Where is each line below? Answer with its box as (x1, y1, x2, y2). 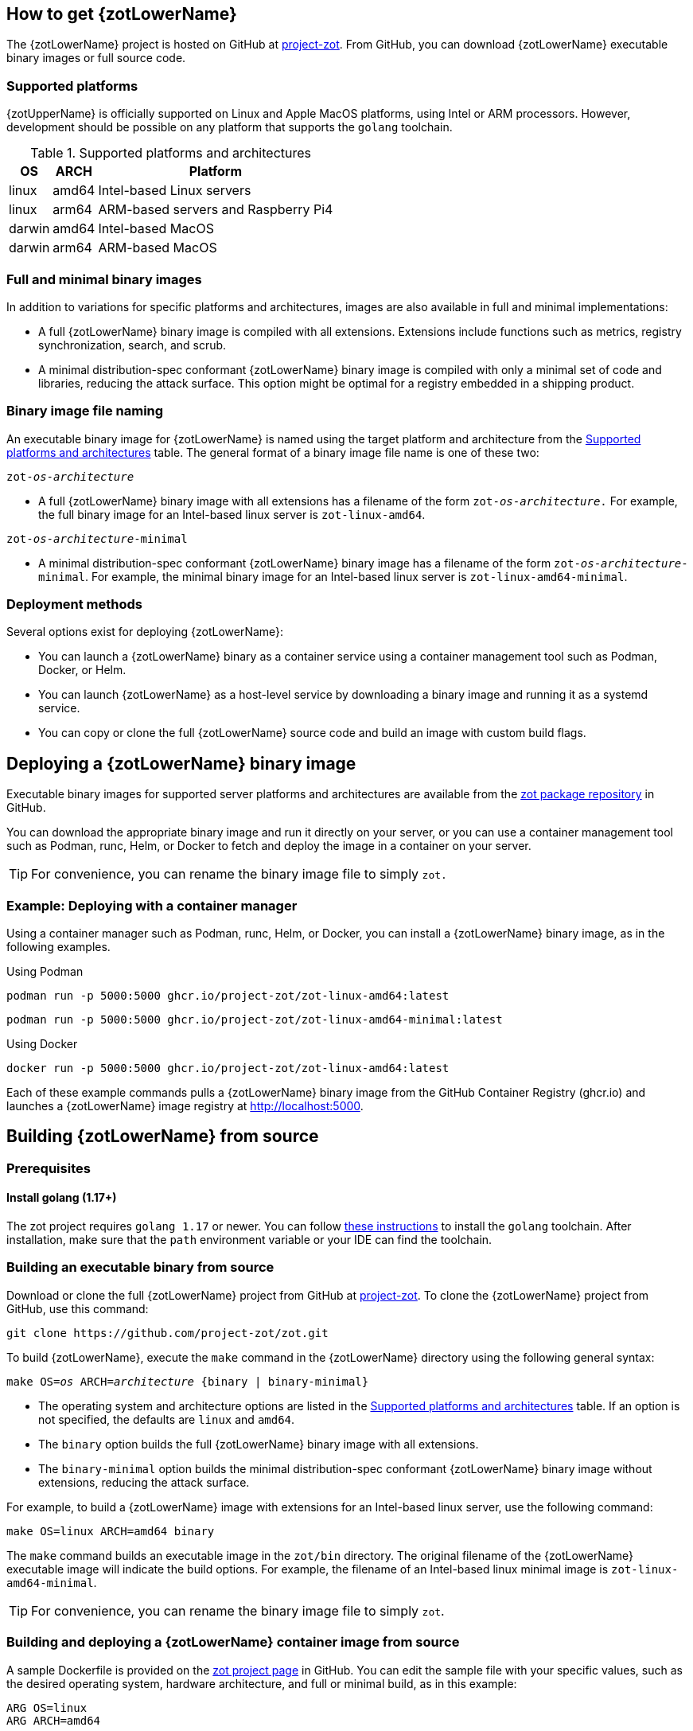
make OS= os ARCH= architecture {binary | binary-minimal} (6, 1374, 369, 1388)
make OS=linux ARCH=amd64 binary (6, 1524, 215, 1538)
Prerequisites (6, 1160, 91, 1176)
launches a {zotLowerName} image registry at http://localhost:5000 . (6, 1099, 364, 1113)
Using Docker (6, 1037, 78, 1051)
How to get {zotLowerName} (6, 4, 237, 24)
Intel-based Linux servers (98, 182, 251, 199)
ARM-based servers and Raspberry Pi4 (98, 201, 333, 218)
